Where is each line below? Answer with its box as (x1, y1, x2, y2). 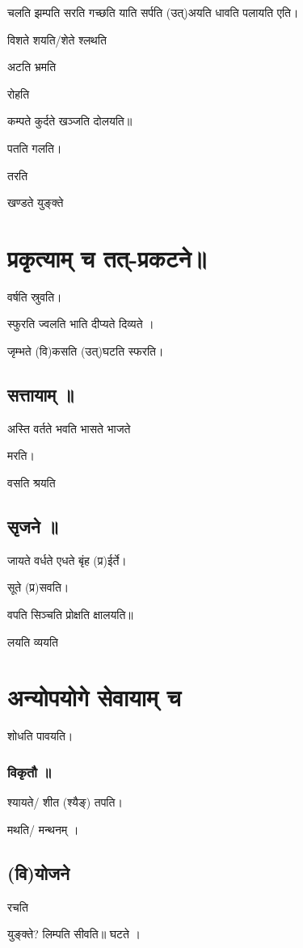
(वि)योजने (7, 860, 69, 885)
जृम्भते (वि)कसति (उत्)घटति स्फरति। (7, 343, 164, 360)
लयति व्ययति (7, 633, 58, 650)
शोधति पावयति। (7, 727, 74, 744)
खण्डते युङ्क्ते (7, 194, 64, 211)
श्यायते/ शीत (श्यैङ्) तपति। (7, 794, 123, 811)
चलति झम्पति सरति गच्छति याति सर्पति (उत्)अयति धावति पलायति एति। (7, 4, 299, 20)
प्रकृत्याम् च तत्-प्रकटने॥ (7, 241, 207, 274)
